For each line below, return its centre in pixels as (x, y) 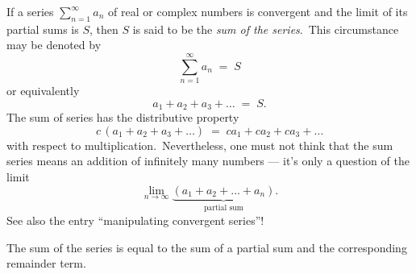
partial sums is (43, 29)
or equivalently (43, 91)
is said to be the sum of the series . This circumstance (266, 29)
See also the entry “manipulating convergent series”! (135, 220)
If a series (30, 11)
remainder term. (46, 263)
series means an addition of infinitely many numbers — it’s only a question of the (208, 161)
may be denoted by (54, 45)
